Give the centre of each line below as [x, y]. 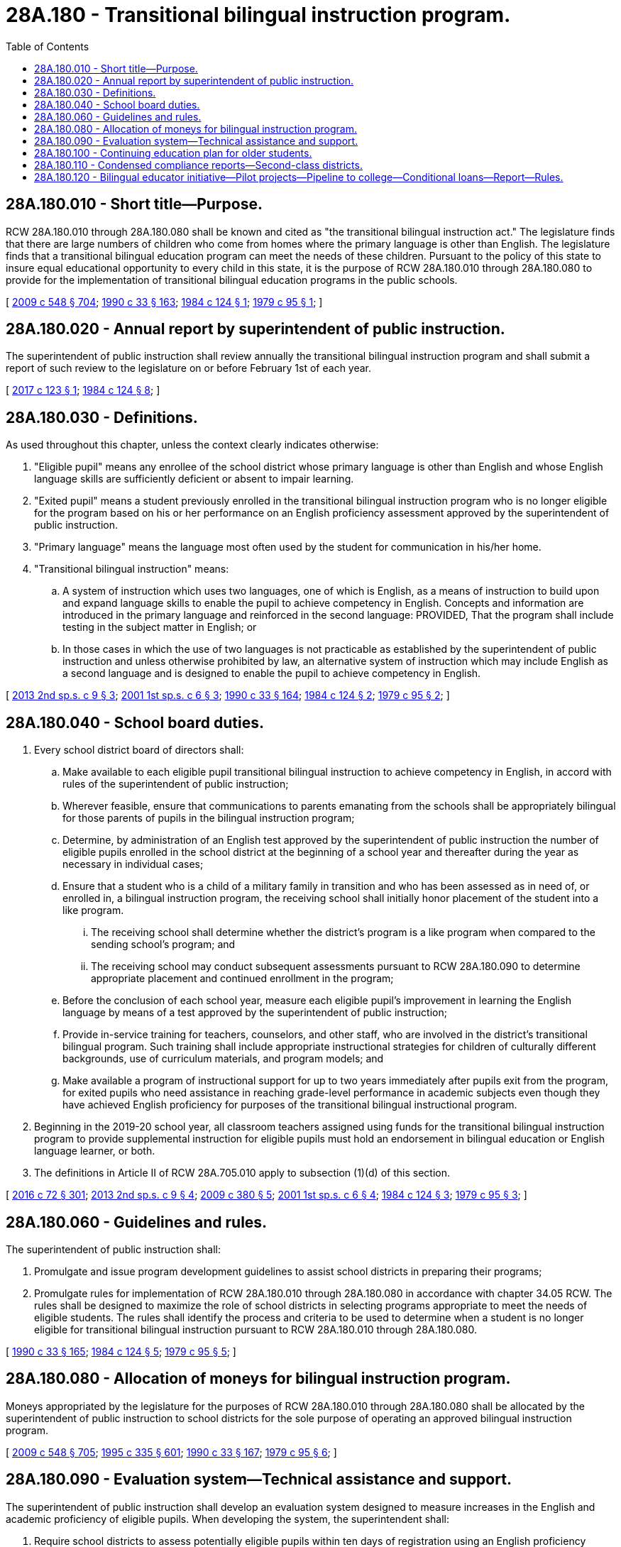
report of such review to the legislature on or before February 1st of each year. [189, 368]
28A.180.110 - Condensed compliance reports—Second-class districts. [198, 165]
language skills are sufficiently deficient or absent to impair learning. [194, 479]
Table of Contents [48, 46]
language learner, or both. [95, 1151]
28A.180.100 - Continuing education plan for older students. [173, 153]
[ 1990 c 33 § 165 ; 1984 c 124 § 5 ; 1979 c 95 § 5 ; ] [121, 1351]
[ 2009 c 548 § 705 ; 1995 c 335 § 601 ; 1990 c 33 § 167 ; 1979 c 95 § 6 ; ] [171, 1452]
